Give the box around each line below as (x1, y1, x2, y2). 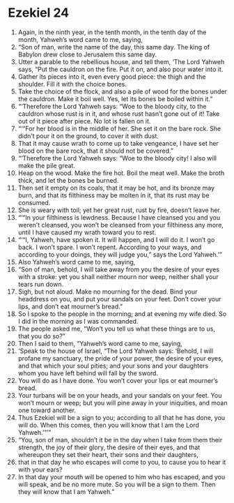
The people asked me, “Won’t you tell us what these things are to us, (17, 324, 215, 333)
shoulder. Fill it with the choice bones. (17, 80, 127, 88)
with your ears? (17, 465, 63, 474)
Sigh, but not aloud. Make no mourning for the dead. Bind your (17, 287, 198, 296)
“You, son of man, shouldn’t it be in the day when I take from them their (17, 435, 223, 444)
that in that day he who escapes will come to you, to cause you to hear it (17, 458, 226, 466)
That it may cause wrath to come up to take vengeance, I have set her (17, 139, 219, 147)
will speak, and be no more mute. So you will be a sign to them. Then (17, 480, 216, 488)
